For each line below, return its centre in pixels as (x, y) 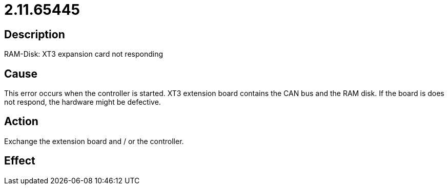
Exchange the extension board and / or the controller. (94, 141)
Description (35, 34)
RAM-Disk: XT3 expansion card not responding (84, 54)
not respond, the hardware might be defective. (83, 102)
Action (21, 122)
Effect (20, 161)
